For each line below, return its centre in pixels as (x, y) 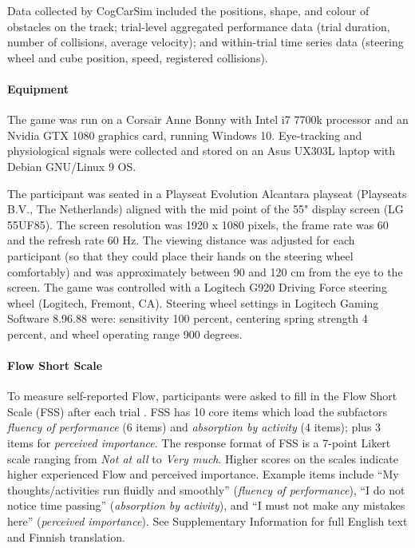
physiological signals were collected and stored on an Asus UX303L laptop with (202, 151)
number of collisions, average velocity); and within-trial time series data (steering (206, 42)
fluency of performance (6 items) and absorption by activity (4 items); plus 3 (194, 427)
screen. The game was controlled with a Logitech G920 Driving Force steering (197, 287)
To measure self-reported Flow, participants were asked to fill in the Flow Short (202, 396)
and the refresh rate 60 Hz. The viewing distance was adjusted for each (181, 240)
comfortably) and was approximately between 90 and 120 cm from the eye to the (205, 271)
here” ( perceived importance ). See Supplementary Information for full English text (207, 521)
